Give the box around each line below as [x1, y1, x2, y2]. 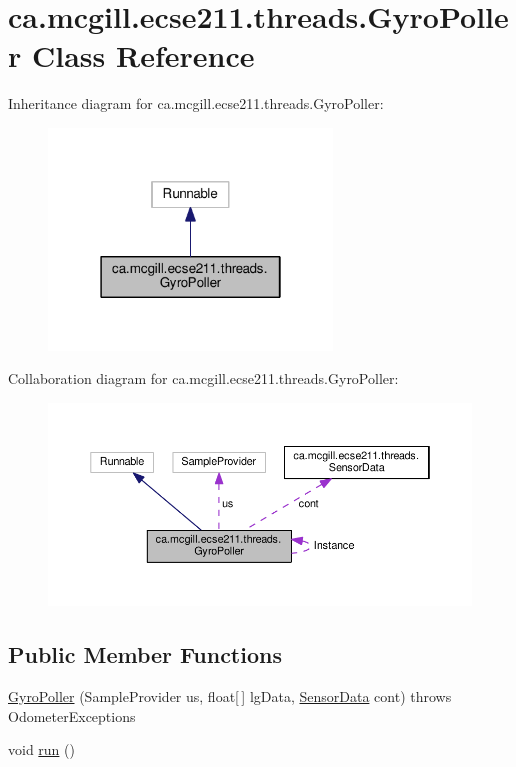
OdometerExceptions [8, 705, 136, 726]
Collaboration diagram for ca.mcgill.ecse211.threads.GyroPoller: [8, 368, 399, 389]
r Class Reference [8, 35, 255, 76]
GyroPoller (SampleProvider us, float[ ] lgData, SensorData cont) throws [8, 685, 452, 706]
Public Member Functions [8, 639, 282, 670]
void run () [8, 739, 75, 760]
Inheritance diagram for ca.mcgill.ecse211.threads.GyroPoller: [8, 93, 384, 114]
